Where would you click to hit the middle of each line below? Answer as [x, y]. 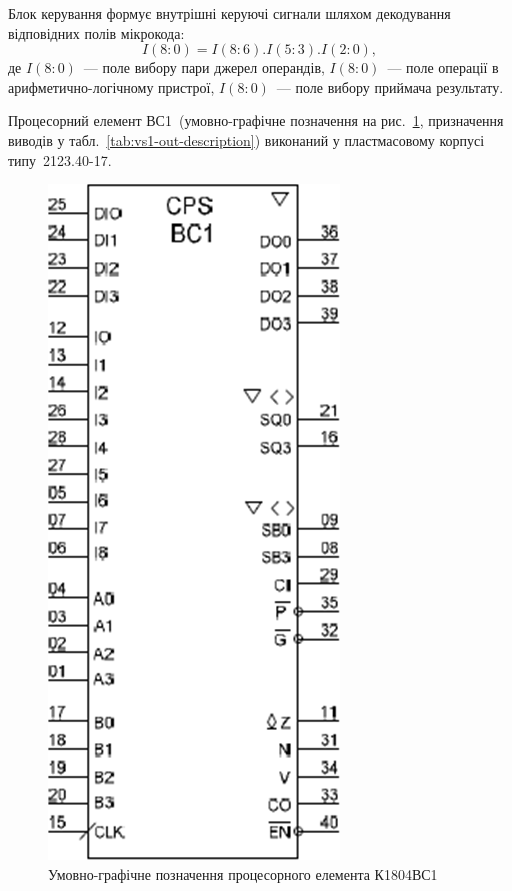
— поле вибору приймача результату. [390, 86]
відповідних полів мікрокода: [96, 32]
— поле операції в [443, 67]
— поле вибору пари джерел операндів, [204, 67]
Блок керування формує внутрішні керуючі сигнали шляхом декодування [229, 13]
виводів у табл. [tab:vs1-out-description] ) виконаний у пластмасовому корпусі [246, 139]
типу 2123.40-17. [60, 159]
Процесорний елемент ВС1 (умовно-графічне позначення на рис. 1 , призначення [256, 120]
